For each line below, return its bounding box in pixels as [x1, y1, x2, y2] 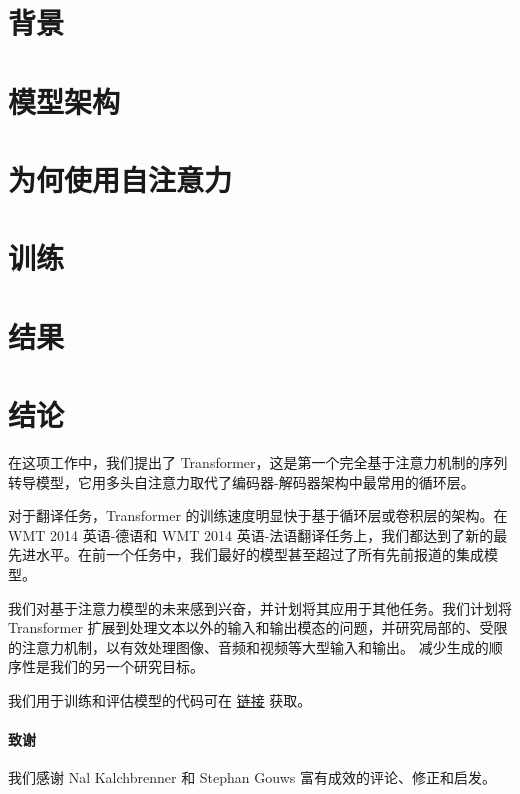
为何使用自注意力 [8, 158, 233, 199]
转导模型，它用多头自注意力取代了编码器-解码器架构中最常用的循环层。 [8, 471, 475, 492]
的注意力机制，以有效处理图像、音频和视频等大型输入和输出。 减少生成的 [8, 636, 489, 657]
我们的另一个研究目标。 [49, 656, 204, 677]
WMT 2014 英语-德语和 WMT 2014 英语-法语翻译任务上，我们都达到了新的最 [8, 524, 508, 545]
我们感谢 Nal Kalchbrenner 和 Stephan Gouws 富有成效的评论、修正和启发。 [8, 767, 496, 788]
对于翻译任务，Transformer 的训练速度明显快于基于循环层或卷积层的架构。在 [8, 505, 508, 526]
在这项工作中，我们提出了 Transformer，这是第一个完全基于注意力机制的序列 [8, 452, 508, 472]
